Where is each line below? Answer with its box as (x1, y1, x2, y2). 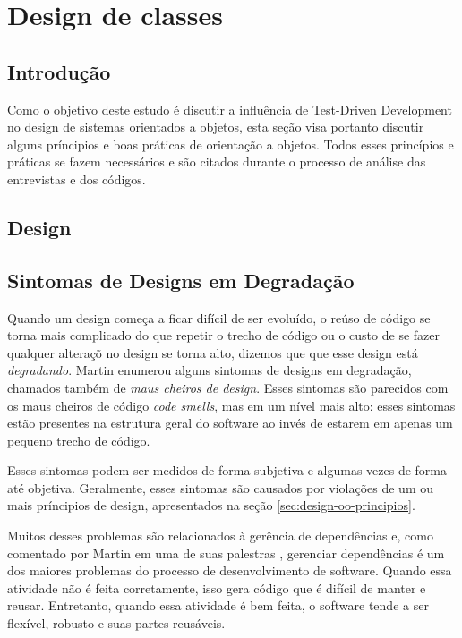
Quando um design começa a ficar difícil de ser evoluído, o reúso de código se (7, 308, 431, 327)
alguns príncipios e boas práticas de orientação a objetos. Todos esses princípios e (7, 134, 454, 153)
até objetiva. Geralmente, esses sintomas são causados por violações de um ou (7, 478, 434, 497)
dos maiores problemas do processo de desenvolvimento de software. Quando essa (7, 561, 452, 580)
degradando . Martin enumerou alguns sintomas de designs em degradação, (7, 361, 412, 379)
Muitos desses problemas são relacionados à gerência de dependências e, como (7, 526, 433, 545)
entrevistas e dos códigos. (7, 169, 146, 188)
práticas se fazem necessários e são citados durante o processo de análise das (7, 152, 426, 171)
